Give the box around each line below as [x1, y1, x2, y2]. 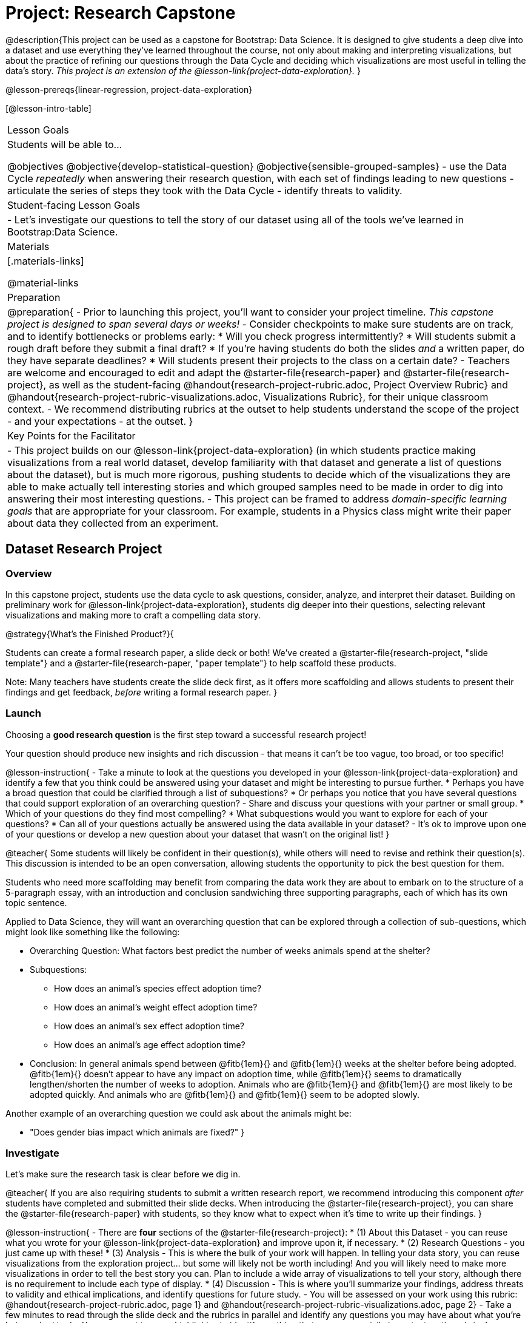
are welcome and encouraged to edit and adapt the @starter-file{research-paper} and [7, 366, 401, 379]
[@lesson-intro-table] [5, 103, 92, 113]
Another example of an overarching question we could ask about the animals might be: [5, 1108, 352, 1118]
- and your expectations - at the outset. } [7, 414, 193, 427]
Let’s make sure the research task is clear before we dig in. [5, 1169, 241, 1180]
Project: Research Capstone [5, 2, 236, 23]
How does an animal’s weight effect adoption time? [54, 1001, 258, 1012]
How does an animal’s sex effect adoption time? [54, 1020, 245, 1031]
